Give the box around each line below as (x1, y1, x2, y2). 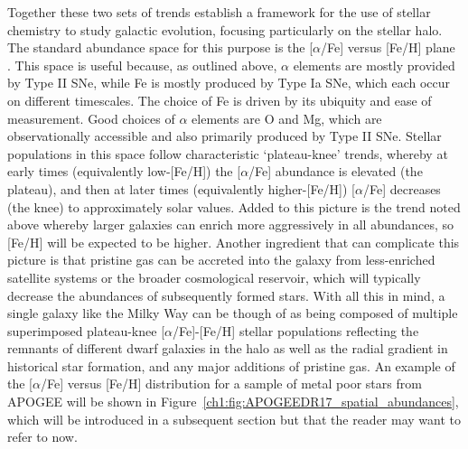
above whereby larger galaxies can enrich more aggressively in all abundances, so (7, 215, 454, 234)
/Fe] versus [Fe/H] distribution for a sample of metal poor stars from (40, 374, 422, 393)
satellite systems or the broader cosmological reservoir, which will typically (7, 267, 421, 286)
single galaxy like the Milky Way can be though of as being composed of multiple (7, 304, 458, 323)
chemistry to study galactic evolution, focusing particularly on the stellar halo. (7, 20, 443, 39)
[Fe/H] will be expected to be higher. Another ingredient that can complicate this (7, 232, 460, 251)
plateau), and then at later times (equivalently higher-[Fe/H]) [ (7, 179, 355, 198)
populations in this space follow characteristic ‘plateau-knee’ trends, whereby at (7, 144, 448, 163)
